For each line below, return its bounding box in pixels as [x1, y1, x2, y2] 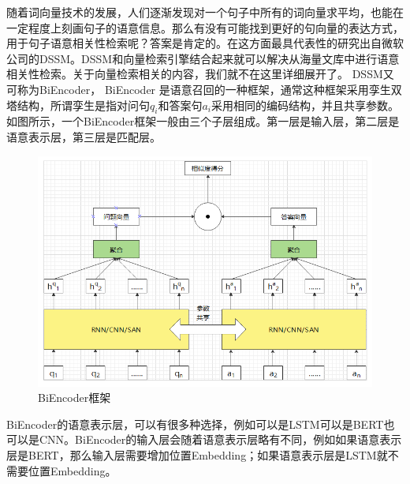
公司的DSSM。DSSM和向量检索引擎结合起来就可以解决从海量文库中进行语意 [6, 50, 400, 66]
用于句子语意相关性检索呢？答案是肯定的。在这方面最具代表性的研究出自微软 [6, 35, 404, 51]
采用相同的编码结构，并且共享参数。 [211, 96, 399, 113]
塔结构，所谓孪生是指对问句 [6, 96, 150, 113]
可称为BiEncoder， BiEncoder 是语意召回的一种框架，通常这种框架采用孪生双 [6, 81, 402, 97]
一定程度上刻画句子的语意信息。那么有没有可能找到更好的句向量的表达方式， [6, 19, 404, 36]
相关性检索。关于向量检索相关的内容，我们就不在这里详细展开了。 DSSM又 [6, 66, 394, 82]
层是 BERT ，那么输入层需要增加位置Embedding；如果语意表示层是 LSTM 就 [6, 447, 388, 463]
